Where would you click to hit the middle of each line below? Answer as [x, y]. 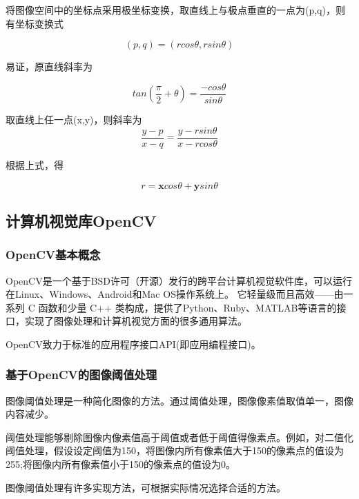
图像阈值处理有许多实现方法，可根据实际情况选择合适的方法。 [146, 487]
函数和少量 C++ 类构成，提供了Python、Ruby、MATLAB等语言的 [187, 307]
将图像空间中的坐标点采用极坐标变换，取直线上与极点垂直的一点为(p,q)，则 [175, 10]
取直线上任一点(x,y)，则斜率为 [74, 120]
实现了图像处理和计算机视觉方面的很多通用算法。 [136, 321]
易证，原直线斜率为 [49, 67]
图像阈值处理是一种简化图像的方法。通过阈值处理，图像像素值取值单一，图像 [179, 400]
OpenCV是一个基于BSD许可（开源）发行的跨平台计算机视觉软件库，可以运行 [179, 280]
